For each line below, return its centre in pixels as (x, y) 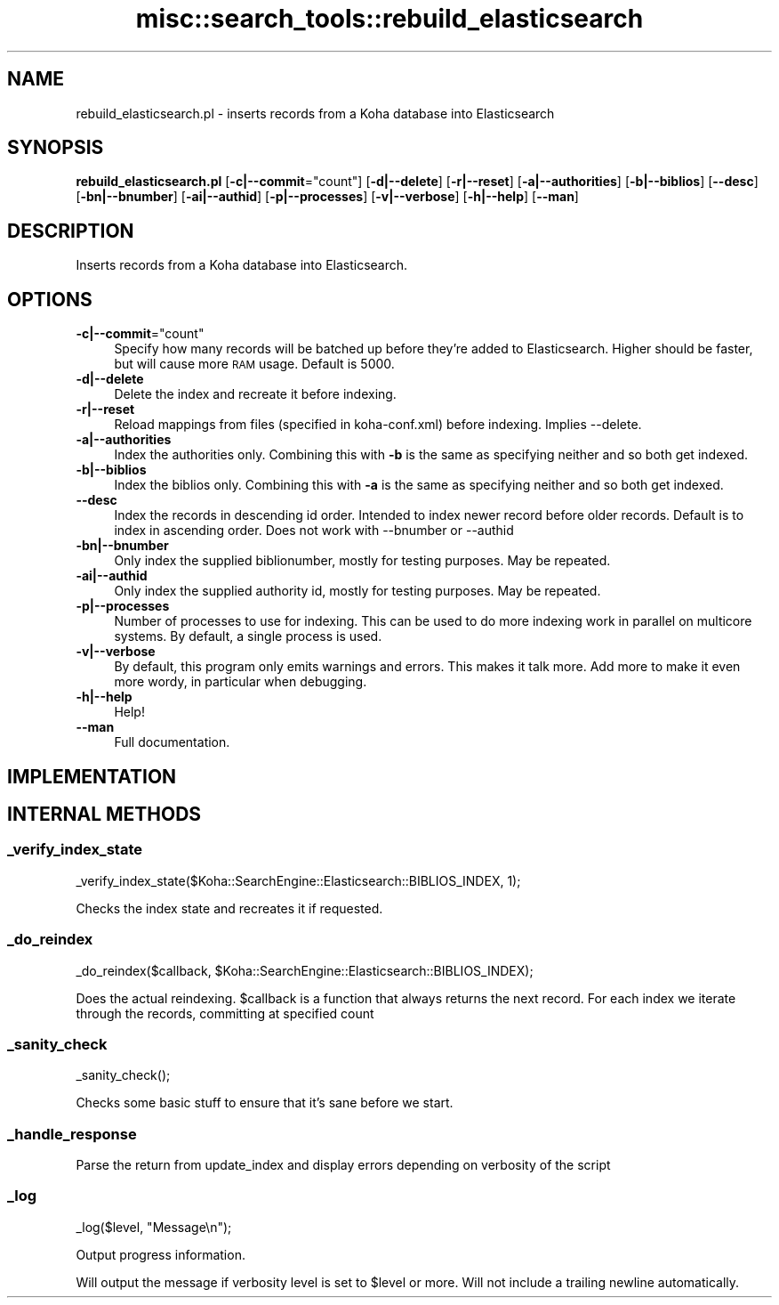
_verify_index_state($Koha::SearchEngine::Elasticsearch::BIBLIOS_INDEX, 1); (298, 880)
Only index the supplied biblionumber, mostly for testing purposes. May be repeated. (362, 561)
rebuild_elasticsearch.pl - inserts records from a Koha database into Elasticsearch (315, 113)
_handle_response (72, 1134)
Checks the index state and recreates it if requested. (229, 908)
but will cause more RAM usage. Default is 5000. (254, 364)
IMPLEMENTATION (92, 776)
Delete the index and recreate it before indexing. (255, 394)
